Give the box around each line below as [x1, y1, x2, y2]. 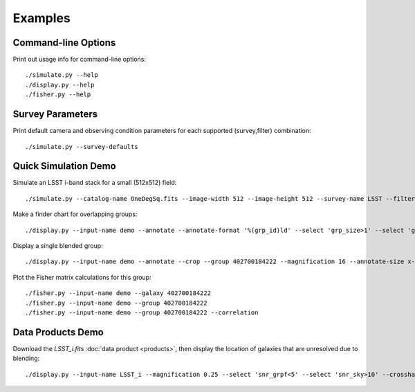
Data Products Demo [12, 326, 104, 338]
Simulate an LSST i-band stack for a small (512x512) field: [12, 179, 177, 187]
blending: [12, 354, 40, 363]
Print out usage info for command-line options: [12, 55, 147, 64]
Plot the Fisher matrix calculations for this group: [12, 273, 151, 281]
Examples [12, 10, 71, 26]
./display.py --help [25, 80, 95, 89]
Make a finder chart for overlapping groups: [12, 210, 138, 218]
